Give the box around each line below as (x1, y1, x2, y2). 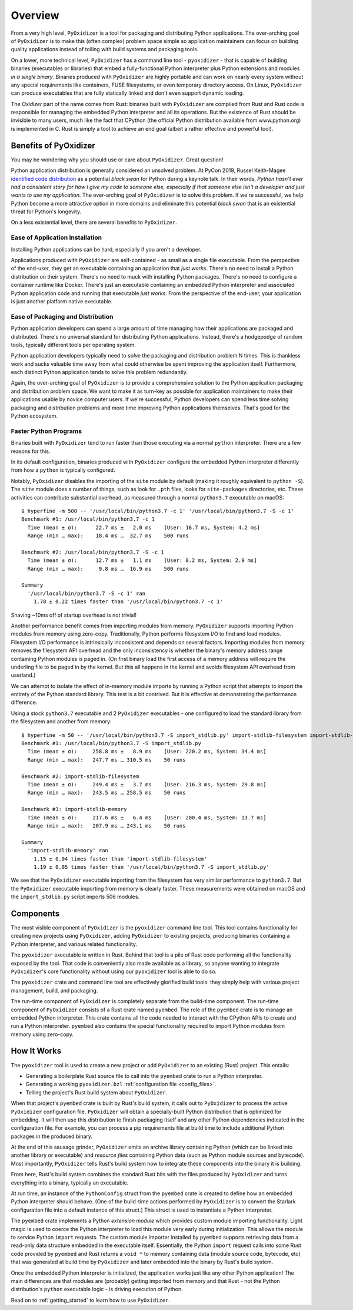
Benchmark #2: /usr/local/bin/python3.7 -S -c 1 (21, 548, 164, 555)
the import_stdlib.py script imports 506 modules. (11, 893, 140, 901)
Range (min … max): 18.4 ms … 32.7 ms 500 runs (27, 532, 189, 539)
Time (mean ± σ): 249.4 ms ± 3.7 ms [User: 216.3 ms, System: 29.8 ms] (27, 781, 267, 788)
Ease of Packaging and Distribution (11, 312, 114, 320)
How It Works (11, 1046, 62, 1056)
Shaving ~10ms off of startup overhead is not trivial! (11, 611, 136, 618)
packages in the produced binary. (11, 1133, 93, 1140)
